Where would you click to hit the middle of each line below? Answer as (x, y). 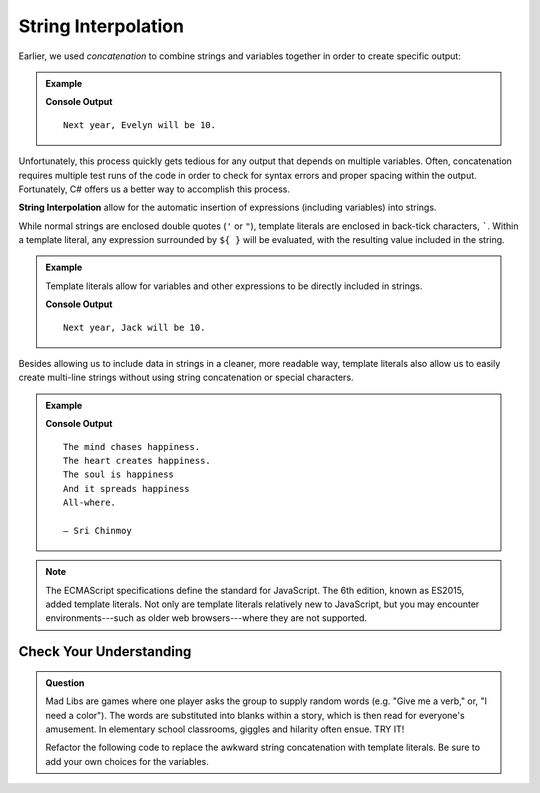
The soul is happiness (119, 474)
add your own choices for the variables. (127, 761)
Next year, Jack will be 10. (134, 327)
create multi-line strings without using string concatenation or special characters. (186, 377)
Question (65, 682)
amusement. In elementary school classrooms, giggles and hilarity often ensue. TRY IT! (225, 729)
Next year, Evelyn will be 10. (140, 124)
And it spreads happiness (126, 488)
